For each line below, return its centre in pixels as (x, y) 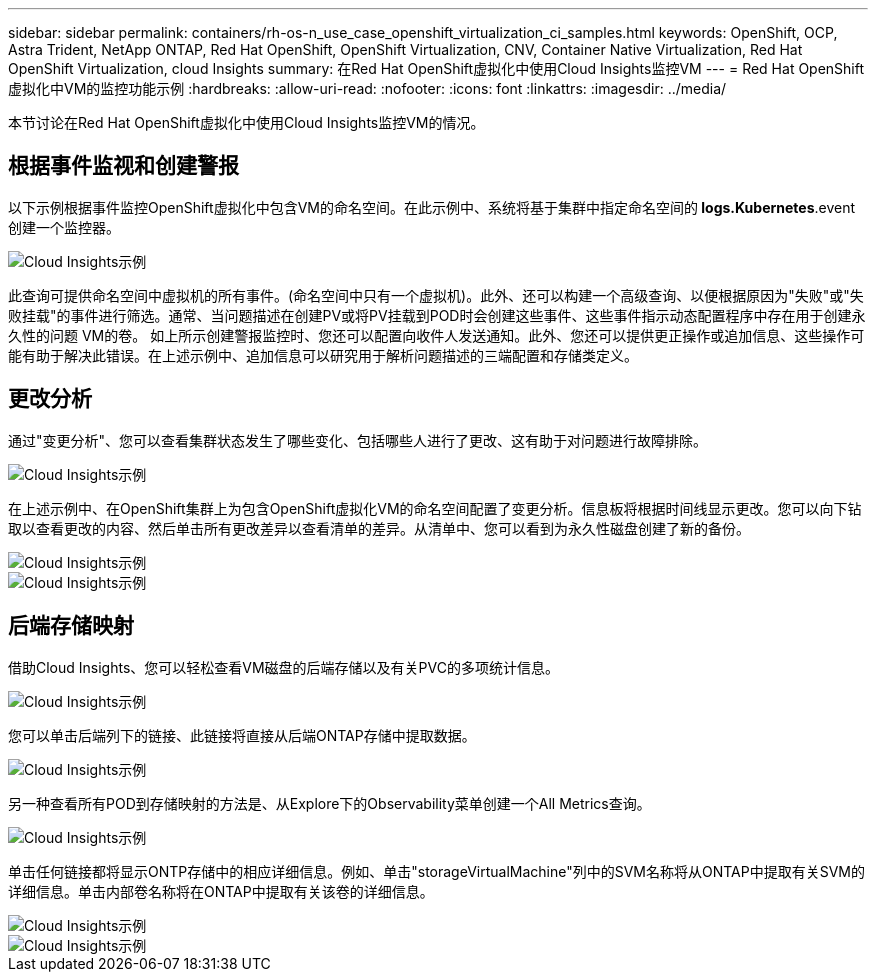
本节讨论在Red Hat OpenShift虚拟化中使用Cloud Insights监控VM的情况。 (246, 122)
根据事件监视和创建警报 (123, 166)
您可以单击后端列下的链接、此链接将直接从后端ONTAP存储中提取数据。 (242, 735)
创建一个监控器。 (64, 227)
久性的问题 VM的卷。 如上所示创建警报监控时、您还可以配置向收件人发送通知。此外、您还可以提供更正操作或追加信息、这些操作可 (436, 335)
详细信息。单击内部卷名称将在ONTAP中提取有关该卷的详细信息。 (221, 891)
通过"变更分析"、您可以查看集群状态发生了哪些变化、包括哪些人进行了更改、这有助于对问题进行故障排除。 (358, 440)
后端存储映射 (71, 626)
